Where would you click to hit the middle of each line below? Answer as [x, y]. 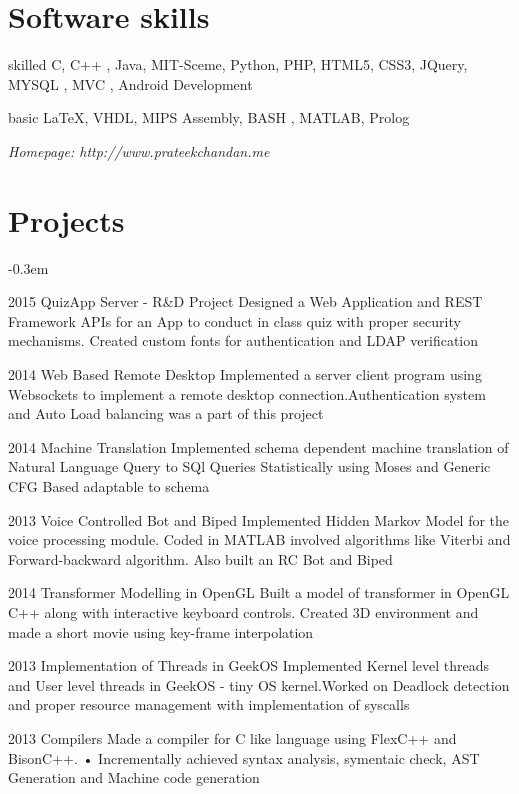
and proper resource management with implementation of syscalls [209, 704]
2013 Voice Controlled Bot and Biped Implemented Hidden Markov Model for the [259, 519]
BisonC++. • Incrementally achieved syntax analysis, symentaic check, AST [244, 757]
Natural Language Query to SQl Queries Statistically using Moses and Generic [249, 466]
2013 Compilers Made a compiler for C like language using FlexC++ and [232, 737]
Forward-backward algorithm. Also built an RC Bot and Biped [200, 558]
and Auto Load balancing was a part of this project [166, 413]
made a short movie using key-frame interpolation [161, 631]
